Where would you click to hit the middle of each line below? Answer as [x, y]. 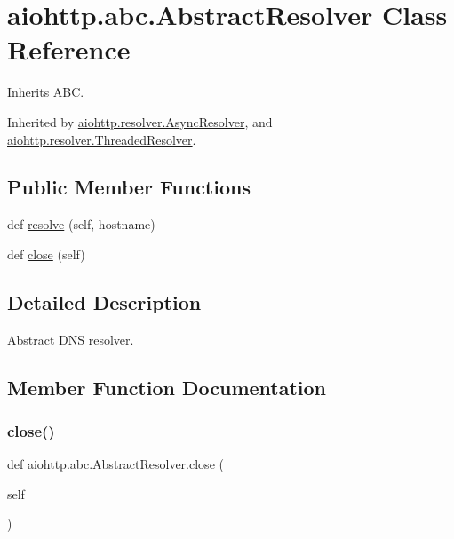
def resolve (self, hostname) [81, 224]
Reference [69, 49]
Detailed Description [104, 301]
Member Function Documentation [167, 387]
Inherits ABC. [46, 92]
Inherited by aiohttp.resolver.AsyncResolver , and [140, 121]
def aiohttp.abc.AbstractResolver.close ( [115, 464]
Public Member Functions [129, 187]
